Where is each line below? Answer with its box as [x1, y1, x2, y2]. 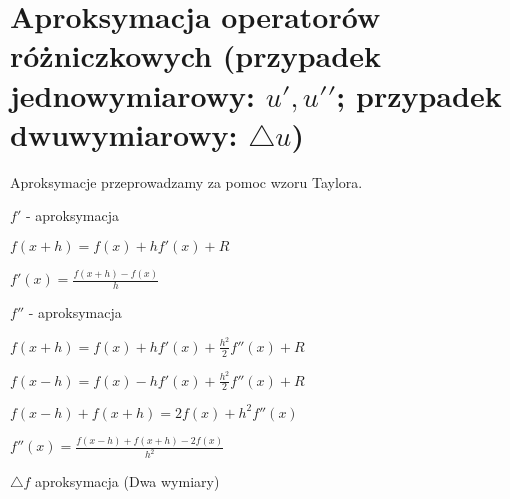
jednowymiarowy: [10, 74, 255, 115]
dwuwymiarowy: [10, 113, 238, 154]
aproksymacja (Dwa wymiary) [35, 471, 220, 492]
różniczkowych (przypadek [10, 35, 381, 76]
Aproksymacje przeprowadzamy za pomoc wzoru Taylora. [10, 171, 363, 192]
